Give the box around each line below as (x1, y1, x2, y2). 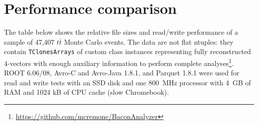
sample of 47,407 (4, 36, 55, 47)
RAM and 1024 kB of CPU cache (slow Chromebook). (4, 87, 169, 97)
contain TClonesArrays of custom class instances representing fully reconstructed (4, 46, 251, 57)
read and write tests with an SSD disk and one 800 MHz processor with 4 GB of (4, 77, 251, 87)
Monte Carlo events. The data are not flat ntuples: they (64, 36, 234, 47)
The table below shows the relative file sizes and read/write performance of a (4, 27, 238, 37)
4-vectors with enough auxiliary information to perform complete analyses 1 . (4, 56, 234, 68)
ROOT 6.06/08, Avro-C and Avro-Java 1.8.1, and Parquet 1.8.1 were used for (4, 67, 240, 78)
